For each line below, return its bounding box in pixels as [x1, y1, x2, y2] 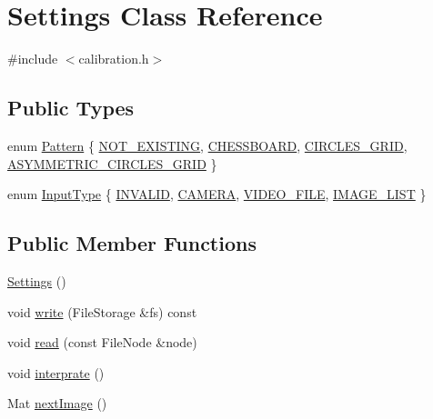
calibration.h [78, 49, 149, 68]
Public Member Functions [7, 229, 257, 257]
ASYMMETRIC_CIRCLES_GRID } [7, 154, 217, 173]
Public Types [7, 94, 135, 122]
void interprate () [7, 363, 105, 382]
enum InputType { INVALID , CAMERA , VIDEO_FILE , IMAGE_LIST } [7, 185, 427, 204]
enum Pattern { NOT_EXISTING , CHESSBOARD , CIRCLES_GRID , [7, 135, 408, 155]
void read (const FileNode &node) [7, 333, 197, 352]
